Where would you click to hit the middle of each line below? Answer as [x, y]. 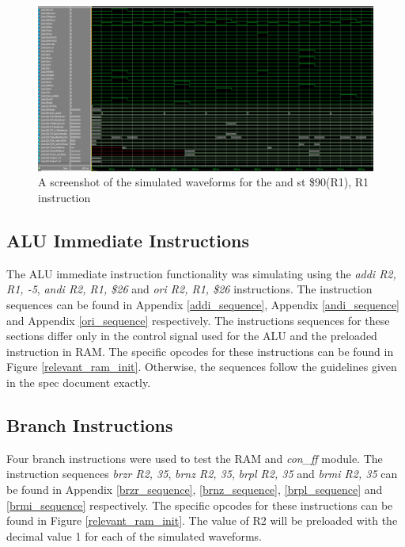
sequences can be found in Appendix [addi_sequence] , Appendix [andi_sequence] [203, 305]
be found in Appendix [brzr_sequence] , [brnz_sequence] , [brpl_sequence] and [195, 489]
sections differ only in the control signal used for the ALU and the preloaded [192, 336]
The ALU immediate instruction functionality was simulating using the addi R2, [201, 273]
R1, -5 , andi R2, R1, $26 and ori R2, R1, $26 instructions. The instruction [189, 289]
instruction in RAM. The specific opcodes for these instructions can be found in [200, 351]
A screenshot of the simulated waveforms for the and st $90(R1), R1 [204, 182]
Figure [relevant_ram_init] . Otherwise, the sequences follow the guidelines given [202, 367]
